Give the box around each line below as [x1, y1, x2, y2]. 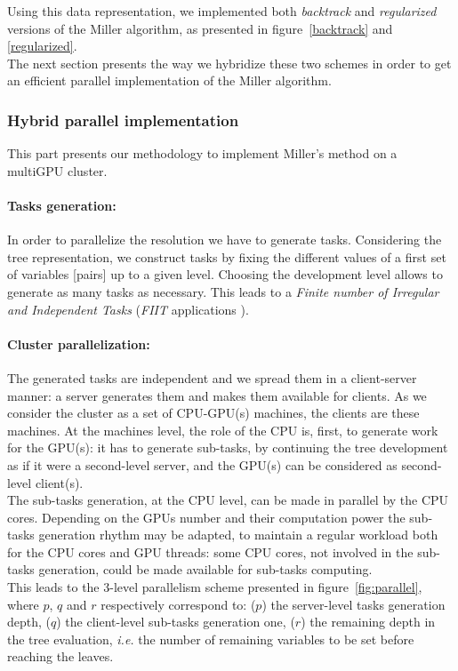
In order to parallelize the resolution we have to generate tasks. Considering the [7, 230, 442, 249]
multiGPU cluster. [7, 161, 108, 180]
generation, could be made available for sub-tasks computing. [38, 560, 373, 579]
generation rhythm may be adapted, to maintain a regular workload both [38, 525, 438, 544]
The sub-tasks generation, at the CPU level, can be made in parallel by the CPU [7, 491, 449, 509]
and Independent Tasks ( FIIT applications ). [7, 300, 249, 318]
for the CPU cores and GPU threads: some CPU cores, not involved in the [7, 542, 414, 561]
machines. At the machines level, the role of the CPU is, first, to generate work [7, 420, 438, 439]
